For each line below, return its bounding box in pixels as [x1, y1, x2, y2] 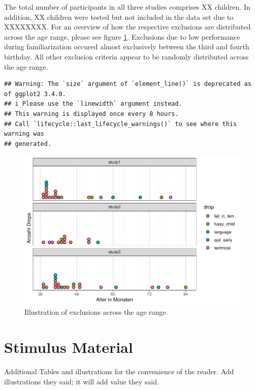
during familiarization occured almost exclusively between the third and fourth [4, 41, 249, 52]
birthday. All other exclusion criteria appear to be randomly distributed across [4, 51, 249, 62]
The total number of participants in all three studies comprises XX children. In [4, 2, 250, 12]
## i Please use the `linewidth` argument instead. [4, 100, 182, 108]
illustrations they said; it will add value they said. [4, 376, 159, 386]
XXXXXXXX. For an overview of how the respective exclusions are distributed [4, 21, 251, 32]
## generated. [4, 140, 52, 147]
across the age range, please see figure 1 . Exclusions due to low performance [4, 31, 240, 42]
